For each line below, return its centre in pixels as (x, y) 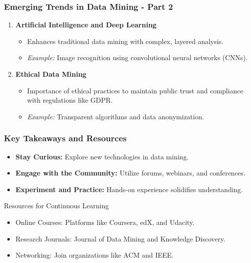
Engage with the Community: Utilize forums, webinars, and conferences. (130, 173)
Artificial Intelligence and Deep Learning (86, 25)
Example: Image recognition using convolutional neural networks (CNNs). (137, 57)
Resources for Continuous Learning (57, 206)
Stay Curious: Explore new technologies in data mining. (102, 156)
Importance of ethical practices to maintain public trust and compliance (135, 90)
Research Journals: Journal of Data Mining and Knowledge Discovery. (120, 238)
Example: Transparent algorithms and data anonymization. (115, 116)
